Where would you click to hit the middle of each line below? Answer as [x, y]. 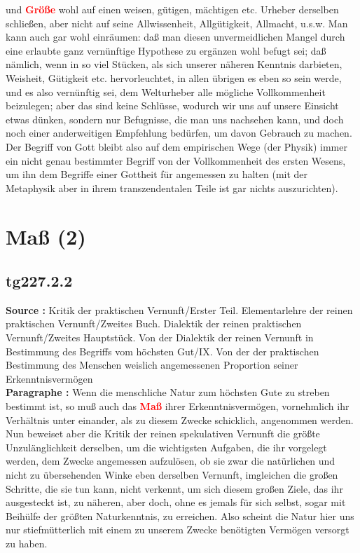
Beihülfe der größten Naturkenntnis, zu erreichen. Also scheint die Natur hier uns [180, 516]
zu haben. [27, 543]
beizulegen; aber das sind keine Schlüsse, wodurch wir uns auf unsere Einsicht [172, 105]
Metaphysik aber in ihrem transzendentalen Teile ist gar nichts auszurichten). [172, 187]
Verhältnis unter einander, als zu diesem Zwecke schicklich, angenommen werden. [180, 419]
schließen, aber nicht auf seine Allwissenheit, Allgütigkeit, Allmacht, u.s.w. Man [177, 23]
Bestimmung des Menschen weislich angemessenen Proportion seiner [152, 365]
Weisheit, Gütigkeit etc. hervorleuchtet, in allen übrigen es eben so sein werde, [174, 77]
